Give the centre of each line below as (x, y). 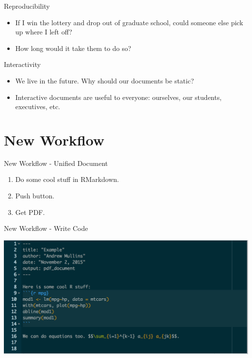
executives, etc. (38, 106)
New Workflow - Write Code (46, 228)
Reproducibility (27, 6)
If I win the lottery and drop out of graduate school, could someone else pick (129, 22)
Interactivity (22, 64)
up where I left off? (44, 32)
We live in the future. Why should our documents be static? (105, 80)
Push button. (35, 196)
